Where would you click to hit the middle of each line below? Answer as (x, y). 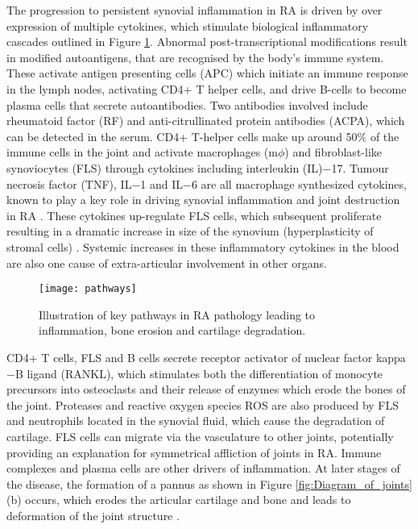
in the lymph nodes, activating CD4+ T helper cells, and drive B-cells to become (207, 88)
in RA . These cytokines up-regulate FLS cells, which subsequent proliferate (194, 215)
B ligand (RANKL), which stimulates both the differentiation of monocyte (199, 373)
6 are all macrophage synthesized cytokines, (299, 183)
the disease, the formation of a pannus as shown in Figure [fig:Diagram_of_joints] (209, 483)
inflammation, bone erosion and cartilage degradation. (172, 330)
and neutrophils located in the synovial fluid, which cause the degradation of (196, 421)
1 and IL (161, 183)
